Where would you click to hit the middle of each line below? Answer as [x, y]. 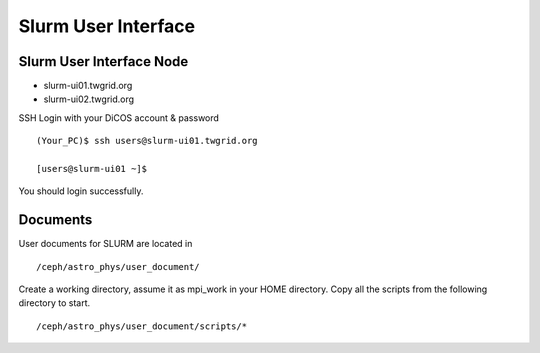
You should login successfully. [81, 191]
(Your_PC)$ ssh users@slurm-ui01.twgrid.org [147, 141]
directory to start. [54, 303]
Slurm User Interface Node [103, 61]
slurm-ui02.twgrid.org [89, 99]
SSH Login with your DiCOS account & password [119, 117]
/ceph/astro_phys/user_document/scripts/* [142, 326]
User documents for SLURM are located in [105, 244]
